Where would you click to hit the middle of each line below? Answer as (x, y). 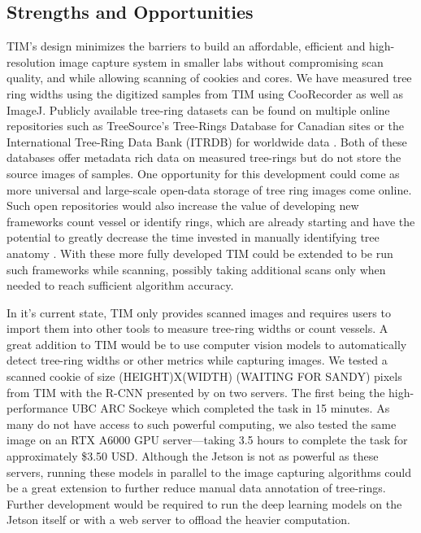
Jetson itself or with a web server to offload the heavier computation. (178, 520)
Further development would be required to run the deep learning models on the (204, 503)
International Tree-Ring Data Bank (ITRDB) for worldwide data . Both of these (207, 141)
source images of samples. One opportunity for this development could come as (203, 173)
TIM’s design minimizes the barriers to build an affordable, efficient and (186, 46)
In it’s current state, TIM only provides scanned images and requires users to (199, 312)
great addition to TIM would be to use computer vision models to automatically (207, 344)
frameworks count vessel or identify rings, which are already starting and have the (211, 221)
